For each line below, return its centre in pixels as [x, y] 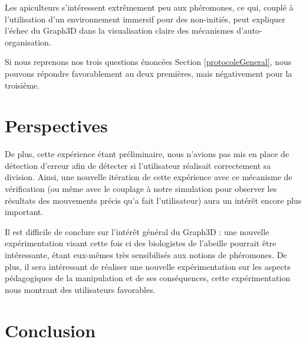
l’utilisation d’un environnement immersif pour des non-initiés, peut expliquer [145, 19]
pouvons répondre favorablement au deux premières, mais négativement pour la [149, 73]
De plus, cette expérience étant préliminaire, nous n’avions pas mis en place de [147, 154]
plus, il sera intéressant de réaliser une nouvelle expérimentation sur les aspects [148, 266]
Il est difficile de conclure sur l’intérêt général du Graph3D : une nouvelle [137, 231]
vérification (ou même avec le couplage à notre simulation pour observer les [141, 189]
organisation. [28, 42]
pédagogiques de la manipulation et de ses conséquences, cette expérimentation [148, 278]
